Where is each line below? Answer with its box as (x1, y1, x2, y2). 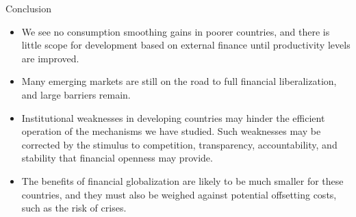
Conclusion (5, 1, 51, 15)
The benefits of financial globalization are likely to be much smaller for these (21, 173, 344, 188)
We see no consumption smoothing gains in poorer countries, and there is (21, 24, 330, 38)
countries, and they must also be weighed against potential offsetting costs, (21, 187, 337, 201)
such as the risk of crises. (21, 201, 127, 215)
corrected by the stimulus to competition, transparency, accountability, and (21, 137, 338, 151)
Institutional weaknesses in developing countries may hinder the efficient (21, 110, 325, 125)
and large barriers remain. (21, 87, 131, 101)
